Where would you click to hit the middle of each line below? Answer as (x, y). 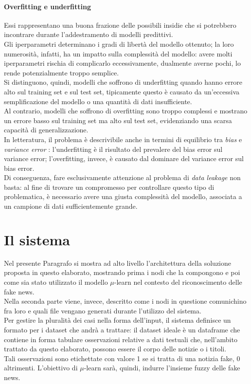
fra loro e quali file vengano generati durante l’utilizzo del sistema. (103, 310)
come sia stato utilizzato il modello (56, 282)
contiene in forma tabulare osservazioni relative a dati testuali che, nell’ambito (121, 339)
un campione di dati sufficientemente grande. (71, 206)
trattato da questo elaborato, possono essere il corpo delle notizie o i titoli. (115, 349)
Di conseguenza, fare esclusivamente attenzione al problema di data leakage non (122, 177)
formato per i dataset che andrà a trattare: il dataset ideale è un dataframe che (122, 329)
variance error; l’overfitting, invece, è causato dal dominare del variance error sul (124, 158)
